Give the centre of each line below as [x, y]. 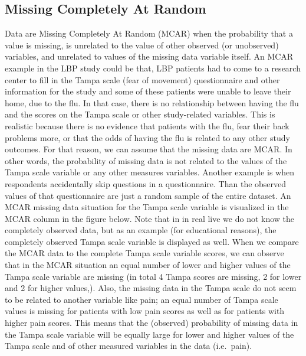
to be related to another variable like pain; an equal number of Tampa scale [142, 299]
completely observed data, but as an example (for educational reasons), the [141, 230]
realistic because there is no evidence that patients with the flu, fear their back [147, 125]
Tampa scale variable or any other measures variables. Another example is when [149, 172]
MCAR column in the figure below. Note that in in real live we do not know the [150, 218]
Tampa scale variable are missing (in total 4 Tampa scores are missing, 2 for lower [153, 276]
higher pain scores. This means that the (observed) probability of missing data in [152, 323]
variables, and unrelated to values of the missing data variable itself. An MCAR [149, 56]
